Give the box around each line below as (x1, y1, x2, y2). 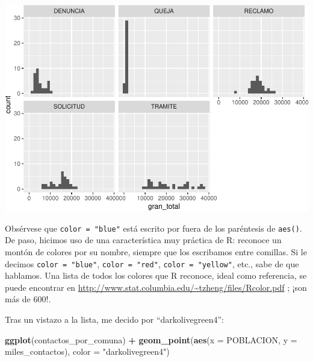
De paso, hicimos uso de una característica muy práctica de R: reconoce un (5, 233, 282, 246)
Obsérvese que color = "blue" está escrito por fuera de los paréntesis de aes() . (5, 221, 302, 234)
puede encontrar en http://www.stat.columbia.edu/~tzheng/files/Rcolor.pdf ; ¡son (5, 281, 307, 293)
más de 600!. (5, 293, 51, 305)
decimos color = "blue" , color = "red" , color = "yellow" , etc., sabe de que (5, 257, 299, 270)
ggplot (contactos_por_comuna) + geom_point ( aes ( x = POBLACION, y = (5, 333, 297, 346)
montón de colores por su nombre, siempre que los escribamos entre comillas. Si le (5, 245, 307, 258)
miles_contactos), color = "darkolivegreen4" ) (5, 345, 170, 358)
